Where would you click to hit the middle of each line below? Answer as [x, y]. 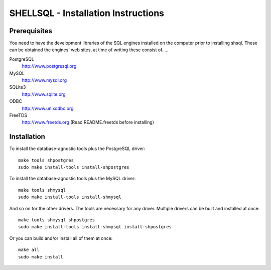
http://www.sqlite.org [44, 94]
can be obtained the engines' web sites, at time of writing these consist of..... [89, 50]
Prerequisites [31, 31]
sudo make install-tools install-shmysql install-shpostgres [95, 227]
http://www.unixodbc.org [48, 108]
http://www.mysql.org [44, 80]
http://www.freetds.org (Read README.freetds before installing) [88, 122]
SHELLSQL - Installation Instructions [87, 13]
